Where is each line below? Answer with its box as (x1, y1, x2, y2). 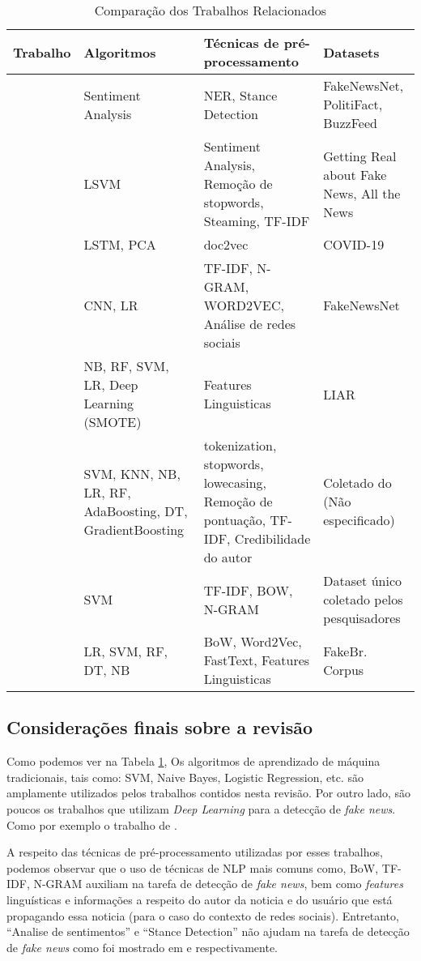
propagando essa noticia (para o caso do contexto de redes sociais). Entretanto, (6, 907, 399, 924)
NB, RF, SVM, (83, 357, 169, 375)
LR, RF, (83, 482, 131, 502)
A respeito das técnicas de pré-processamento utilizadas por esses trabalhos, (6, 844, 383, 861)
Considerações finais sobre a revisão (6, 715, 313, 740)
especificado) (323, 510, 395, 529)
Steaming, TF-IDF (203, 211, 310, 230)
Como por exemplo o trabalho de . (6, 816, 177, 833)
